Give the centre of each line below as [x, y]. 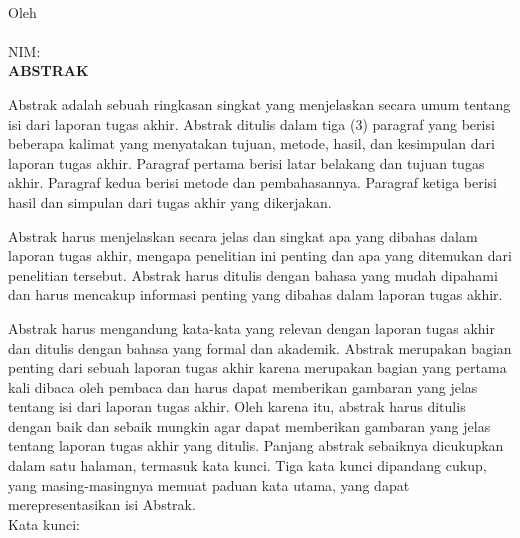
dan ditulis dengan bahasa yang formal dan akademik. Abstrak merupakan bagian [260, 347]
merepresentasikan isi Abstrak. [102, 504]
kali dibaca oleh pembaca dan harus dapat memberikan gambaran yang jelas [243, 386]
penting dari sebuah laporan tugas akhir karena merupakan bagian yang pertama [257, 367]
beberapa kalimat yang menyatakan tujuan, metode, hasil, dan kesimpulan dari [251, 143]
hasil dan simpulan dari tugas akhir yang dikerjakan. [170, 201]
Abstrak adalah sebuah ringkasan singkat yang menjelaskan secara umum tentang [259, 103]
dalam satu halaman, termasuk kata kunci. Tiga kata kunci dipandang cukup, [247, 465]
